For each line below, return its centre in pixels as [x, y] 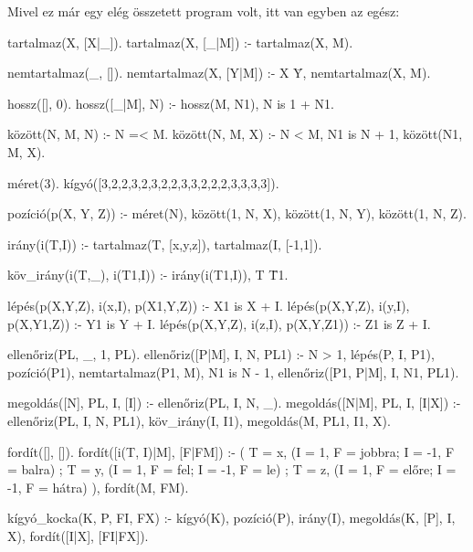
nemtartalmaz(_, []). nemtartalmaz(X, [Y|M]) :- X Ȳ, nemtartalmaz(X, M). [219, 73]
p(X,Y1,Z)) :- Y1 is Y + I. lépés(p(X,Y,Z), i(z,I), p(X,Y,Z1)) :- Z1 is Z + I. [219, 323]
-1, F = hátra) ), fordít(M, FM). [98, 487]
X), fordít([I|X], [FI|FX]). [78, 535]
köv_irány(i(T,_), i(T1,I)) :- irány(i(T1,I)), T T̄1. [148, 275]
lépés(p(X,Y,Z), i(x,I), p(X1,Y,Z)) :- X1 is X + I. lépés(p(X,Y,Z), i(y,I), [209, 305]
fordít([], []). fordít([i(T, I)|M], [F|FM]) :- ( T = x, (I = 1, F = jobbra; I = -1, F [231, 451]
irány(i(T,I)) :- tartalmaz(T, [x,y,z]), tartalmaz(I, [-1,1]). [165, 244]
